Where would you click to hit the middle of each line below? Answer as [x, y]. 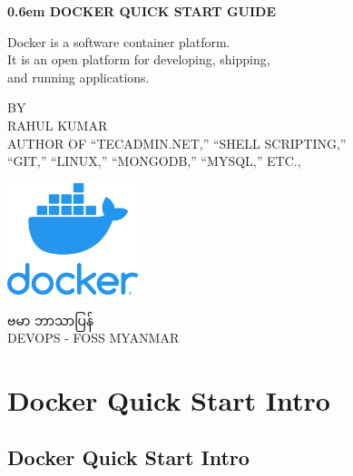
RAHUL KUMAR [58, 125]
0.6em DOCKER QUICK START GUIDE [142, 11]
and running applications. [78, 77]
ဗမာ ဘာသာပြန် [50, 320]
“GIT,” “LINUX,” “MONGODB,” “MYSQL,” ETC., [154, 161]
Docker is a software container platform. [119, 41]
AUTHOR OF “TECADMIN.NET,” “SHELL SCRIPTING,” [177, 143]
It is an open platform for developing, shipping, [139, 59]
